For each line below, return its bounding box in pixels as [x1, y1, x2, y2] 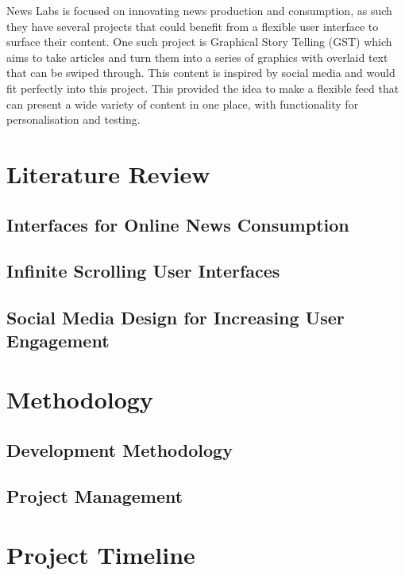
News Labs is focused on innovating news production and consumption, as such [6, 2, 392, 18]
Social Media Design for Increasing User [6, 305, 345, 330]
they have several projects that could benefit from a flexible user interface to [6, 17, 379, 34]
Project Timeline [6, 538, 195, 570]
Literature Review [6, 157, 210, 190]
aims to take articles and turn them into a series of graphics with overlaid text [6, 48, 388, 65]
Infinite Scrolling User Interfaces [6, 259, 280, 283]
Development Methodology [6, 437, 233, 462]
